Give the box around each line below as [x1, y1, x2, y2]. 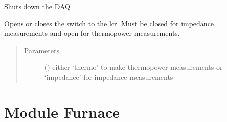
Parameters [24, 45, 59, 55]
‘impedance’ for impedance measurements [44, 71, 173, 82]
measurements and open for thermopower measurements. [4, 28, 180, 38]
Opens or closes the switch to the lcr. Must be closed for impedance [4, 18, 214, 28]
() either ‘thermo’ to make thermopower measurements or [44, 62, 223, 72]
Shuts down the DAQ [4, 1, 70, 11]
